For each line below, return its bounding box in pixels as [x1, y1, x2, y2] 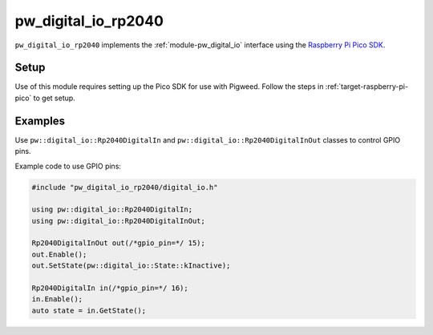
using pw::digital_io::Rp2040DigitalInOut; [31, 216, 206, 225]
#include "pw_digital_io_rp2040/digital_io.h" [31, 183, 218, 192]
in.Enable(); [31, 295, 83, 304]
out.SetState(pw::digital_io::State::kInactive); [31, 261, 231, 270]
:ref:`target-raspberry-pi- [325, 82, 409, 91]
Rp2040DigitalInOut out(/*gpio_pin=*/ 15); [31, 239, 206, 248]
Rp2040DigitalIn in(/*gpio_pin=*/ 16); [31, 284, 188, 293]
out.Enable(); [31, 249, 87, 259]
